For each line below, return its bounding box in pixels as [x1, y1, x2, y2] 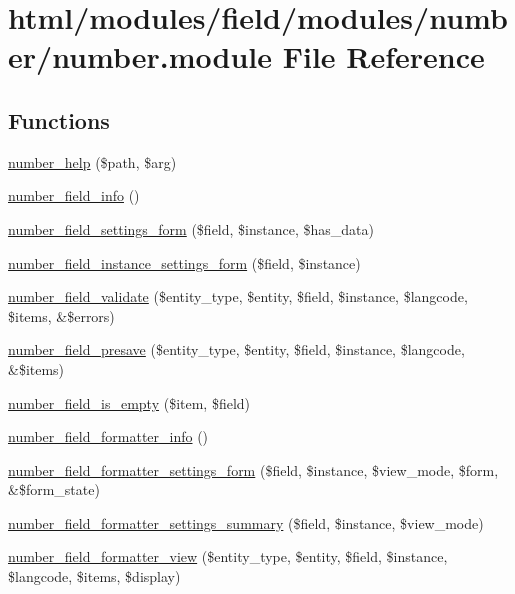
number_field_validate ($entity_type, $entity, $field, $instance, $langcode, [8, 286, 468, 307]
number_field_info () [8, 185, 140, 206]
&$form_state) [8, 479, 100, 500]
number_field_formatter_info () [8, 426, 209, 447]
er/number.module [8, 36, 272, 77]
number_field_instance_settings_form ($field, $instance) [8, 252, 361, 273]
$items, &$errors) [8, 305, 115, 326]
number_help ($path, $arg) [8, 151, 177, 172]
